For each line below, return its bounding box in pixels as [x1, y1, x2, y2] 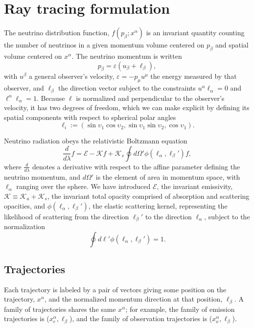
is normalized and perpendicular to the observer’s [76, 93, 225, 103]
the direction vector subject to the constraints [58, 83, 196, 93]
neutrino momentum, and [4, 171, 81, 182]
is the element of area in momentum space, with [95, 171, 240, 182]
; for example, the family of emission [125, 304, 235, 314]
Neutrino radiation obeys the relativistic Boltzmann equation [4, 136, 187, 146]
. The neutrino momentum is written [71, 50, 182, 61]
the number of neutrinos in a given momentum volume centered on [4, 40, 205, 50]
